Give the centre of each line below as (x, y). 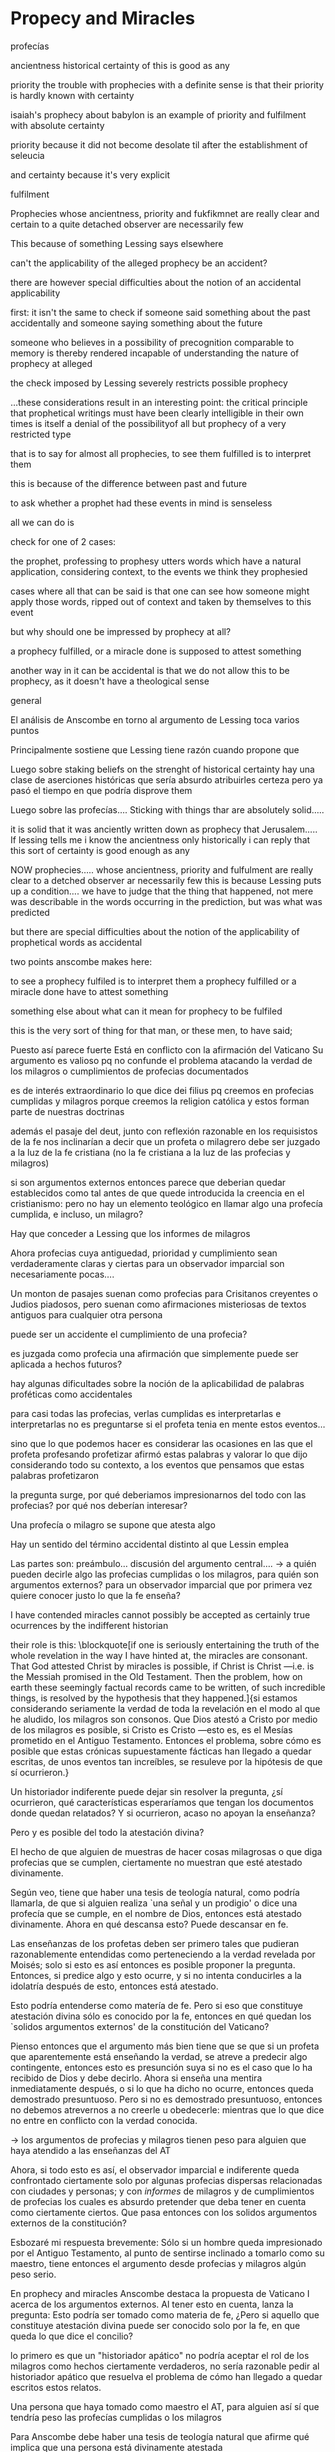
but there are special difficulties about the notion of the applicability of (155, 931)
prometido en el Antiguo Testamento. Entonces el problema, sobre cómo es (166, 1740)
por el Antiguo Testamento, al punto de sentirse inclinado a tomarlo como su (167, 2253)
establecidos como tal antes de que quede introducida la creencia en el (157, 1193)
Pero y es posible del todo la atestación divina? (107, 1832)
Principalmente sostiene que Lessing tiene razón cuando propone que (155, 749)
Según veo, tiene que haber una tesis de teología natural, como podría (155, 1892)
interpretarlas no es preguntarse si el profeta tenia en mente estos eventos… (168, 1424)
